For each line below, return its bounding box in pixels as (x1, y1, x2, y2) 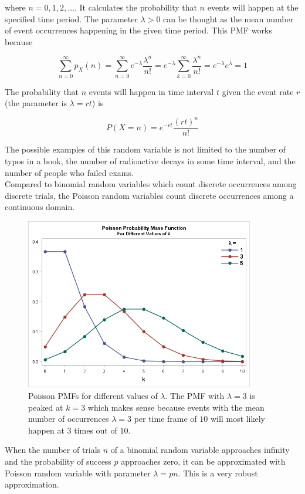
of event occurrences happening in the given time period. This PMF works (5, 24, 272, 36)
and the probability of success (5, 455, 111, 467)
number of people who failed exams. (5, 166, 134, 178)
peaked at (28, 401, 63, 413)
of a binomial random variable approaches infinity (110, 444, 290, 456)
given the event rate (222, 85, 294, 97)
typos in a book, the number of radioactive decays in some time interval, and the (5, 155, 296, 167)
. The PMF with (165, 390, 225, 402)
